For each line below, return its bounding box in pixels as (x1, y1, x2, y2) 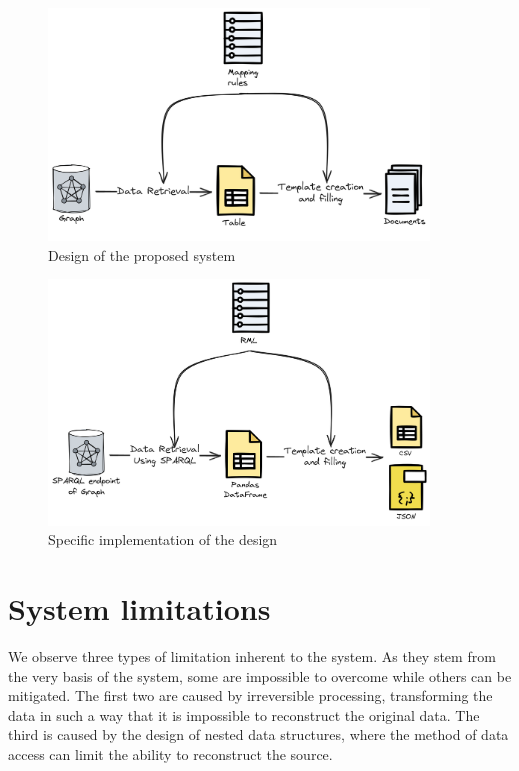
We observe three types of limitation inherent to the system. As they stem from (8, 645, 496, 666)
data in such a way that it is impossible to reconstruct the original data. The (8, 704, 480, 725)
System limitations (8, 588, 271, 629)
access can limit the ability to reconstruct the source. (8, 743, 333, 764)
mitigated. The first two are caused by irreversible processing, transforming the (8, 685, 493, 706)
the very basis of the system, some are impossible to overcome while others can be (8, 665, 512, 686)
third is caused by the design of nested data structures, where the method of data (8, 724, 509, 745)
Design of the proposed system (48, 244, 236, 265)
